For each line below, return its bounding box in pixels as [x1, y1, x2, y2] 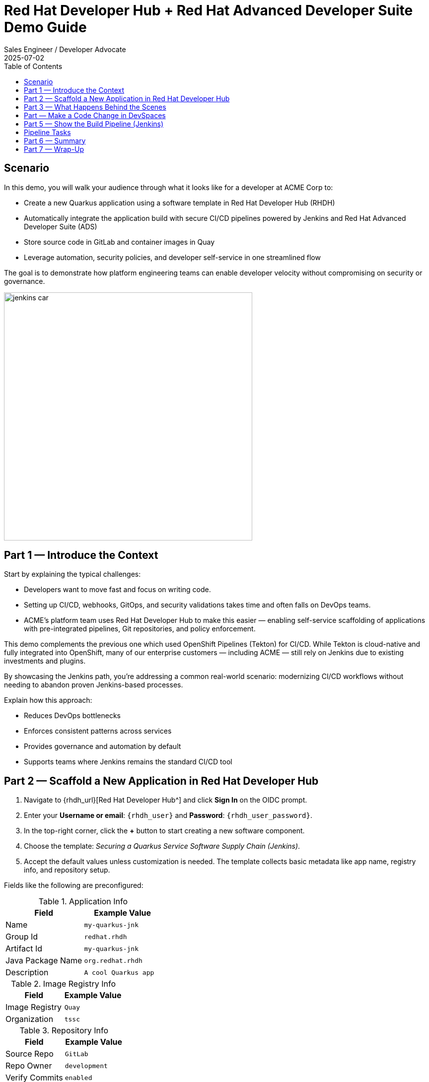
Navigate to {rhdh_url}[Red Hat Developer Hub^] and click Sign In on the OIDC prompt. [24, 796, 307, 805]
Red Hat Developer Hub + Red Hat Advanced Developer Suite [4, 2, 413, 19]
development [65, 1062, 108, 1070]
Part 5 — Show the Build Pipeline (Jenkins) [24, 119, 164, 128]
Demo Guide [4, 19, 87, 36]
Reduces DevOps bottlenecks [24, 711, 121, 720]
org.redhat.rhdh [84, 956, 143, 964]
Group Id [5, 932, 38, 942]
